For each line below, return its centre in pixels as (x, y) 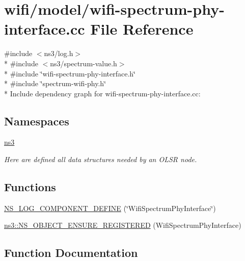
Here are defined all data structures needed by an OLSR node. (101, 159)
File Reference (142, 29)
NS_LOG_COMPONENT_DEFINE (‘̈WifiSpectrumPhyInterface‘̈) (110, 208)
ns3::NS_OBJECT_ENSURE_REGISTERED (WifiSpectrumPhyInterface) (123, 225)
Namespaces (37, 121)
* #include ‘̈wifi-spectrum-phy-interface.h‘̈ (70, 73)
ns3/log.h (59, 53)
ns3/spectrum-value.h (84, 63)
